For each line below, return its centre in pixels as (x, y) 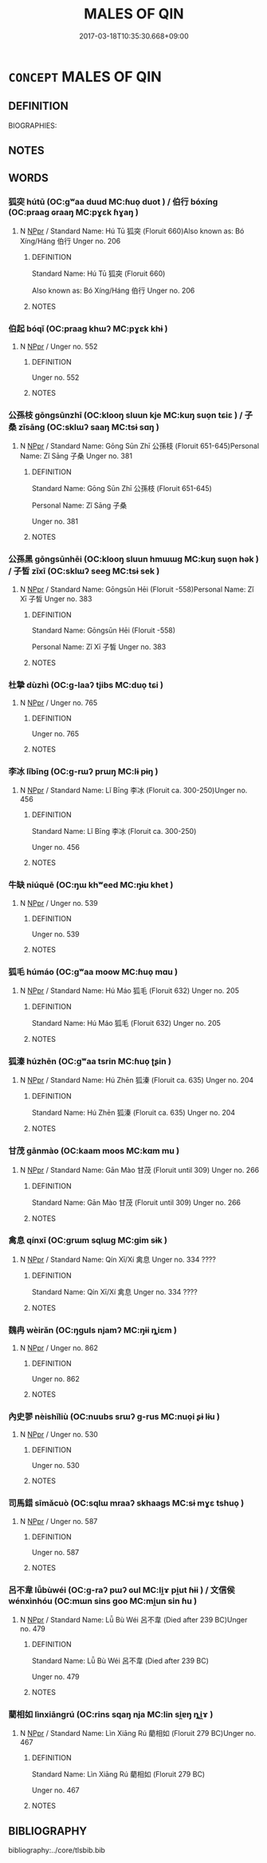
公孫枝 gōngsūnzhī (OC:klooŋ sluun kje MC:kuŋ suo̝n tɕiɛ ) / (126, 415)
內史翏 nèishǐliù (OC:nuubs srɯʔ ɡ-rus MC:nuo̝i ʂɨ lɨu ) (114, 1417)
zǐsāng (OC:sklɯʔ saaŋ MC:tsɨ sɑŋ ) (89, 427)
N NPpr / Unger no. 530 (59, 1434)
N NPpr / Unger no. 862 (59, 1348)
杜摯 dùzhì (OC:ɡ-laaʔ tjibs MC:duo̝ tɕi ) (86, 684)
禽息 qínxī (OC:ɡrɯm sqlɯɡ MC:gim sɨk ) (88, 1240)
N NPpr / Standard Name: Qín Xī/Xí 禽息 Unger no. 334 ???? (118, 1259)
